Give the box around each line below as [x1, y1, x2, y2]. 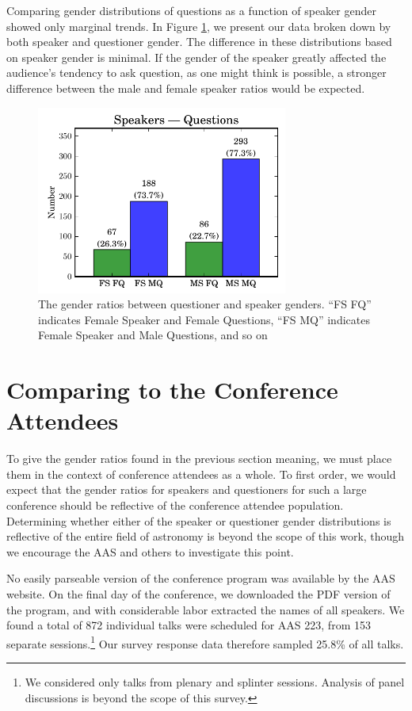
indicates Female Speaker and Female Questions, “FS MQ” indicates [38, 311, 370, 327]
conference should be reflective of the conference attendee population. [6, 497, 344, 514]
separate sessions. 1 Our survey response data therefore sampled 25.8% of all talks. [6, 633, 404, 652]
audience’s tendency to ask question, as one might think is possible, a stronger [6, 64, 387, 81]
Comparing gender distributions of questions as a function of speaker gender [6, 2, 376, 18]
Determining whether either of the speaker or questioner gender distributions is [6, 512, 391, 529]
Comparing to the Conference [6, 373, 338, 406]
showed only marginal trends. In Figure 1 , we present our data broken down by [6, 17, 391, 34]
